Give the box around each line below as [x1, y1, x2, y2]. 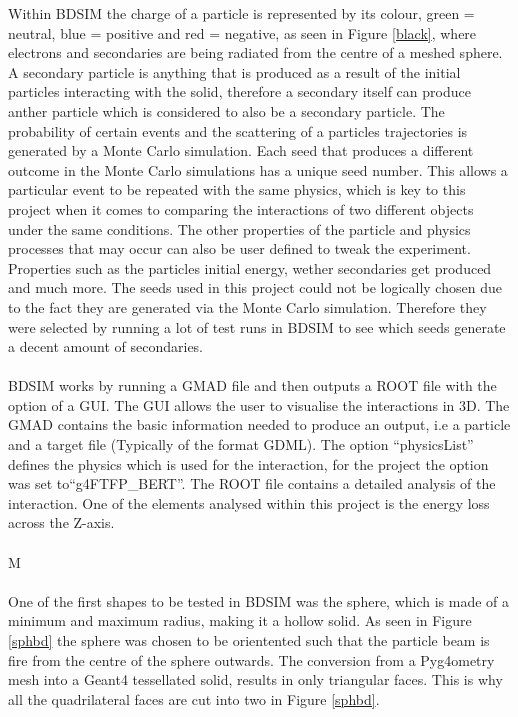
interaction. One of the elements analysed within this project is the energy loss [8, 492, 490, 513]
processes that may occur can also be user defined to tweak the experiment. [8, 238, 471, 259]
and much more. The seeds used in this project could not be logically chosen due [8, 277, 502, 298]
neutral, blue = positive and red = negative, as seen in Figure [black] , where [8, 22, 477, 43]
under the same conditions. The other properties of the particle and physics [8, 218, 471, 239]
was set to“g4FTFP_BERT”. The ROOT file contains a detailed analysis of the [8, 473, 496, 494]
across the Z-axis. [8, 512, 115, 533]
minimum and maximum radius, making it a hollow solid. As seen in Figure [8, 610, 472, 631]
